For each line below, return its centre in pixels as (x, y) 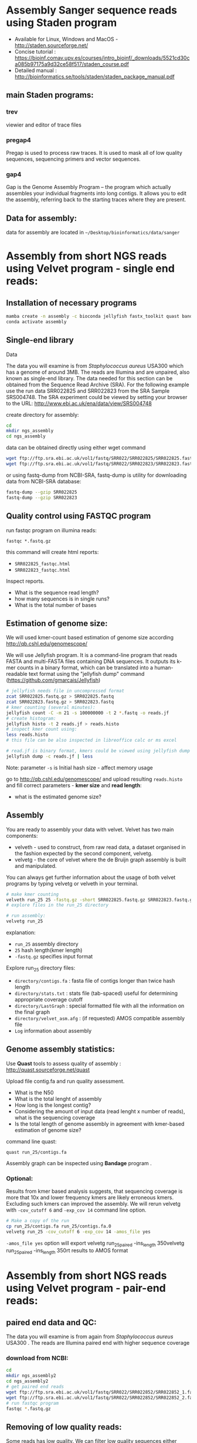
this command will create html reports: (52, 552)
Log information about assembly (53, 1030)
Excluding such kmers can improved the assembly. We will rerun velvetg (93, 1203)
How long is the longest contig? (53, 1105)
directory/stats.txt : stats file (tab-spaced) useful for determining (96, 993)
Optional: (20, 1178)
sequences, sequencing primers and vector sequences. (73, 159)
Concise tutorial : (35, 51)
